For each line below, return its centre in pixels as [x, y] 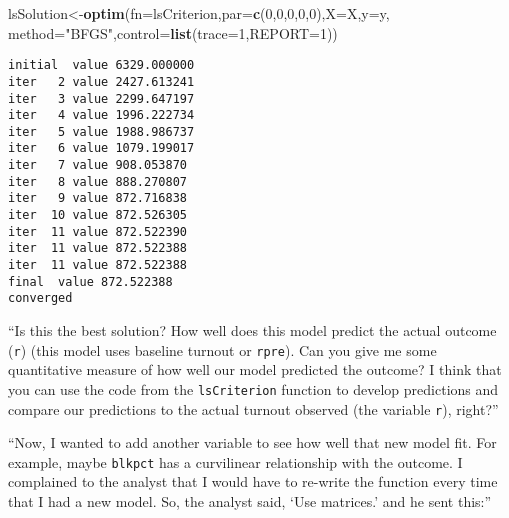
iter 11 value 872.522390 [97, 231]
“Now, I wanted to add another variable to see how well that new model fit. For [252, 442]
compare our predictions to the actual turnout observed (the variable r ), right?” [253, 408]
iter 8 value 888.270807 [97, 181]
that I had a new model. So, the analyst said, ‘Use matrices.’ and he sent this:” [250, 501]
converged [40, 298]
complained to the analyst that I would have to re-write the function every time [253, 481]
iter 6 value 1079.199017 [101, 148]
